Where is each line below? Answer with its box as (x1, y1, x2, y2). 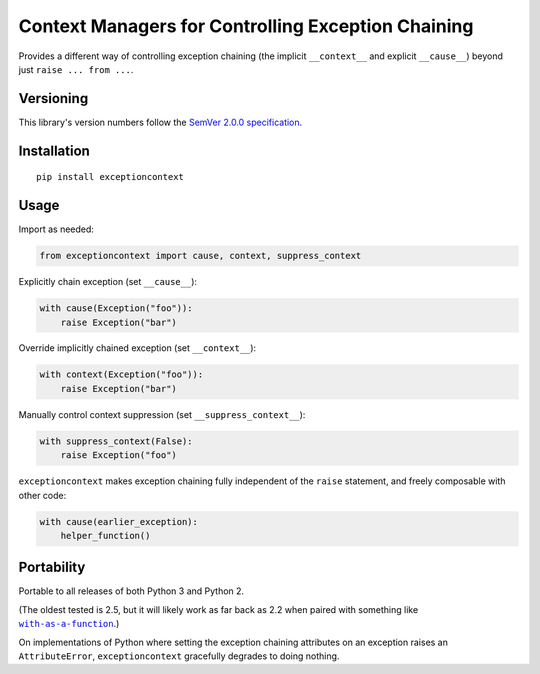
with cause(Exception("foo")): (39, 303, 194, 314)
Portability (18, 559, 86, 576)
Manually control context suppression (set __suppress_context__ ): (18, 408, 306, 420)
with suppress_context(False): (39, 435, 194, 447)
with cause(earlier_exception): (39, 516, 199, 527)
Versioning (18, 90, 89, 107)
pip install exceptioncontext (36, 171, 185, 183)
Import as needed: (18, 223, 95, 235)
